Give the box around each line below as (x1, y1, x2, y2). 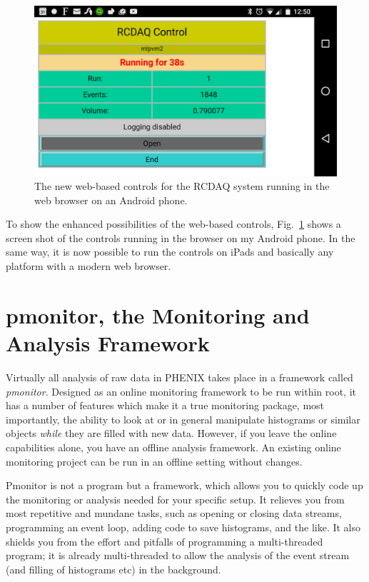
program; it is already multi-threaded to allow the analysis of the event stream (6, 548, 350, 563)
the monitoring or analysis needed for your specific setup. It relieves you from (6, 491, 345, 506)
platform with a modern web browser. (6, 259, 171, 274)
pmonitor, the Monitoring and (6, 300, 310, 329)
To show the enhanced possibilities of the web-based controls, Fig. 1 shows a (6, 216, 341, 231)
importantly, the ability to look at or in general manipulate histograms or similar (6, 411, 360, 426)
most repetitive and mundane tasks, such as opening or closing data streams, (6, 506, 342, 521)
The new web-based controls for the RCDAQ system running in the (34, 179, 330, 194)
